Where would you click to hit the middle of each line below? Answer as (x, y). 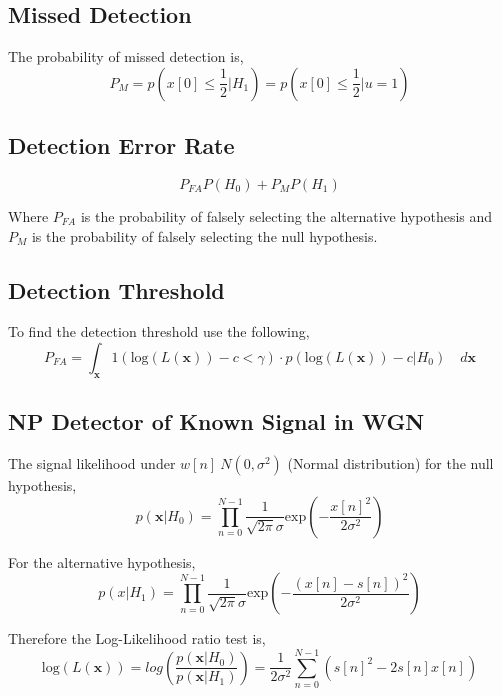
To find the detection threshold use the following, (159, 331)
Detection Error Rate (121, 145)
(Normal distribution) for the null (390, 462)
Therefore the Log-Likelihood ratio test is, (137, 638)
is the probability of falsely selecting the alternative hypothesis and (286, 216)
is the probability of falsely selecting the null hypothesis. (204, 235)
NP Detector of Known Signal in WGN (216, 421)
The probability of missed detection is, (126, 56)
